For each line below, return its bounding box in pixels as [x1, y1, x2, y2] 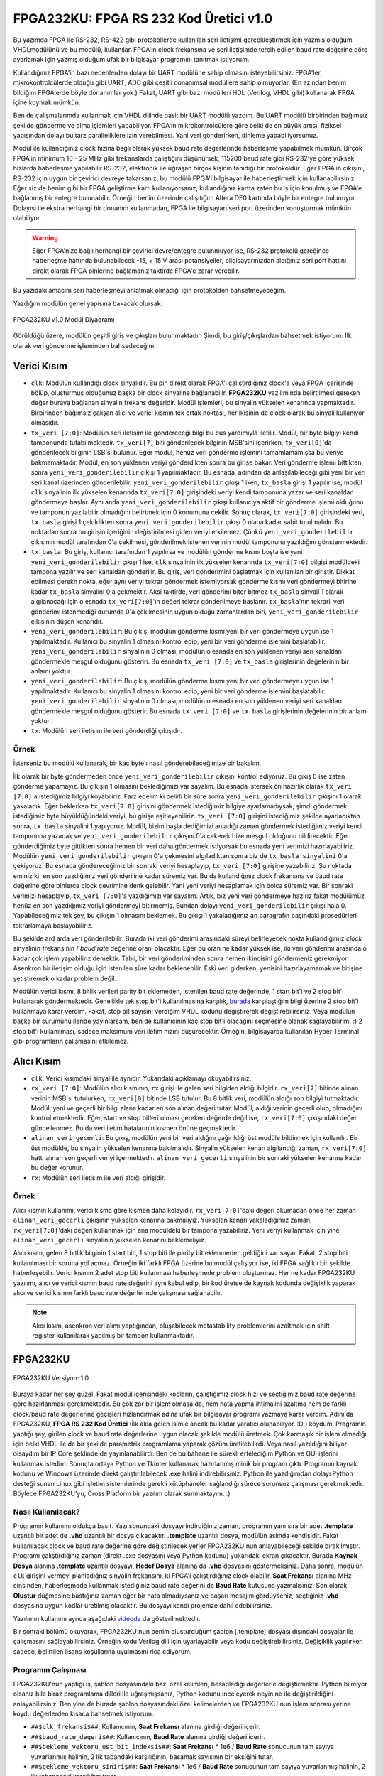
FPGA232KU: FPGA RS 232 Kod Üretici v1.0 [13, 11, 273, 26]
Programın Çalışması [13, 1664, 87, 1674]
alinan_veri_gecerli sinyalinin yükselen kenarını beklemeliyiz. [13, 1236, 206, 1245]
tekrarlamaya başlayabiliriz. [13, 921, 94, 930]
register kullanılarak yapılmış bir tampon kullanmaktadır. [32, 1331, 195, 1340]
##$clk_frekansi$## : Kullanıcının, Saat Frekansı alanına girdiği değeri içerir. [30, 1723, 261, 1731]
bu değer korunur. [30, 1164, 84, 1172]
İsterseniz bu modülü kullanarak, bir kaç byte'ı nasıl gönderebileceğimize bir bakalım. [13, 759, 262, 767]
